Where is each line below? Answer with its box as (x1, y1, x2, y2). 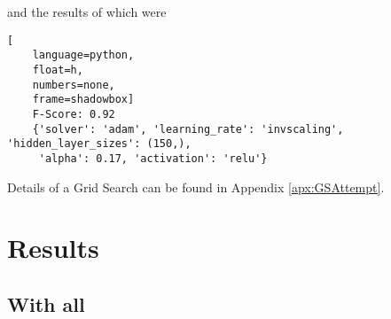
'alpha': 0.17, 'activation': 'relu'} (38, 152, 268, 165)
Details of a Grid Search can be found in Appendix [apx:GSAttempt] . (7, 177, 385, 196)
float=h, (32, 63, 83, 76)
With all (7, 290, 85, 317)
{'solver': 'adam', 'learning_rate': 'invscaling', (32, 122, 344, 136)
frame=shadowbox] (32, 93, 135, 106)
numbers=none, (32, 78, 115, 91)
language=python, (32, 49, 135, 62)
